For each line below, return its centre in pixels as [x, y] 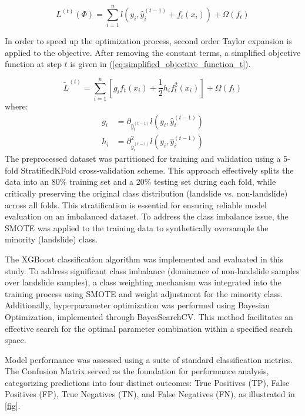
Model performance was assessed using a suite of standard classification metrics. [149, 359]
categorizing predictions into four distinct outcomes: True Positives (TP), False [147, 382]
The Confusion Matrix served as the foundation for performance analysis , [137, 371]
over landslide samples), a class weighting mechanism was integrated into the [143, 282]
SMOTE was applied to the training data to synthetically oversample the [137, 227]
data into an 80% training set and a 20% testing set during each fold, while [140, 182]
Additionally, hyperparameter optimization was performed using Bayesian [137, 305]
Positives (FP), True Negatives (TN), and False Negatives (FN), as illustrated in [150, 394]
